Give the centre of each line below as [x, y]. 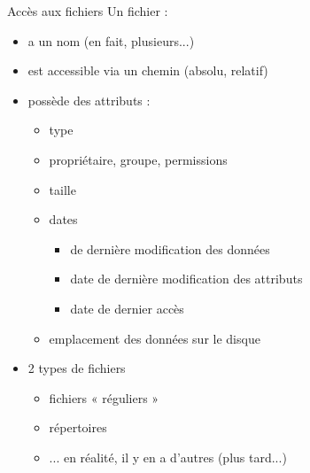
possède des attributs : [89, 100]
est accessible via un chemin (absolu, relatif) [148, 70]
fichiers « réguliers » [104, 397]
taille [62, 189]
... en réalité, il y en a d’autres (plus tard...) [168, 457]
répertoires [78, 427]
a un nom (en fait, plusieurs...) [111, 40]
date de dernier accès [127, 308]
